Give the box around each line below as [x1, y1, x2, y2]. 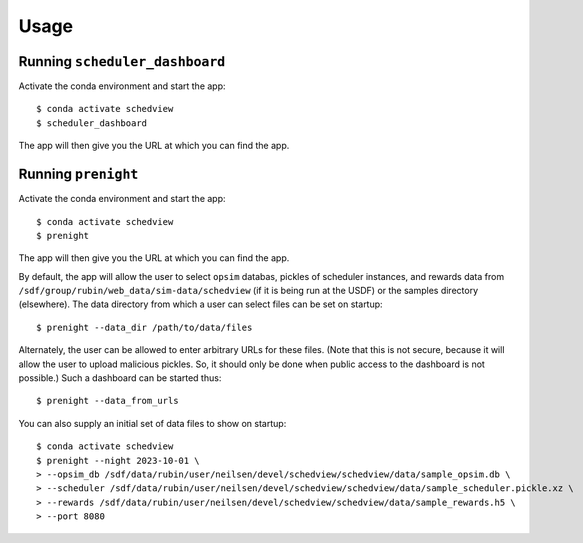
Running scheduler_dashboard [18, 53, 226, 70]
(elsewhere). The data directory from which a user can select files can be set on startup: [18, 298, 384, 310]
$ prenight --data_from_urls [36, 395, 179, 407]
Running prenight [18, 166, 139, 183]
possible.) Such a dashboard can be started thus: [18, 372, 222, 384]
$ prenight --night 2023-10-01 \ [36, 455, 200, 466]
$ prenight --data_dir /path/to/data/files [36, 321, 253, 333]
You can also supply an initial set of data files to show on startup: [18, 417, 287, 429]
